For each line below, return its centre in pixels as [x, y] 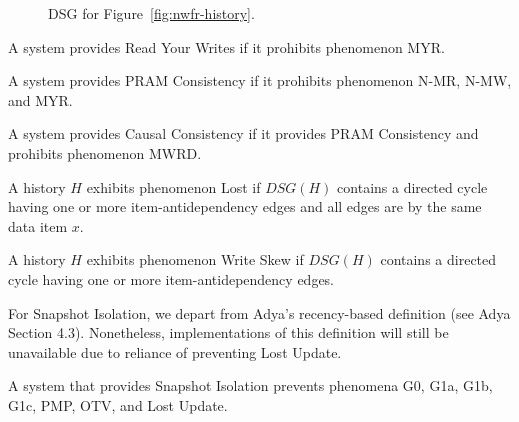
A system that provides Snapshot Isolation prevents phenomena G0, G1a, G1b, [250, 385]
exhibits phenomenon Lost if [173, 186]
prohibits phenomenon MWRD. [105, 152]
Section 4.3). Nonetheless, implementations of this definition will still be [228, 332]
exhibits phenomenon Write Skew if [195, 259]
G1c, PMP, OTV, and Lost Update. [118, 404]
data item [38, 225]
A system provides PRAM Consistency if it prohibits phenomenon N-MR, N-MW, [260, 80]
